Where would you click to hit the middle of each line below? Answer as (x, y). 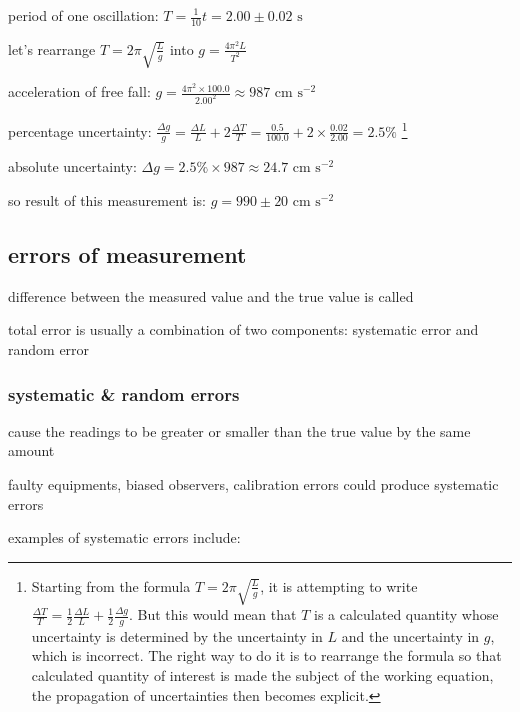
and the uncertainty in (410, 635)
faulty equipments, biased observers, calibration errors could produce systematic (253, 484)
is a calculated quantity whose (406, 614)
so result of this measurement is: (107, 200)
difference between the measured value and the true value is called (211, 295)
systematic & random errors (124, 393)
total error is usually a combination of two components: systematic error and (243, 329)
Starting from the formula (111, 585)
